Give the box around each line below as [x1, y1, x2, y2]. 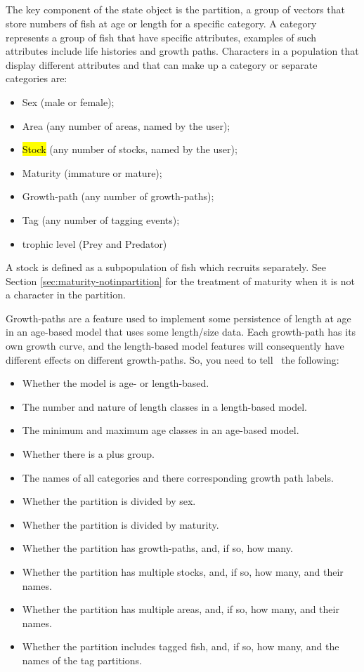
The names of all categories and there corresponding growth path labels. [22, 470, 334, 485]
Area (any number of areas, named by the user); [22, 118, 230, 133]
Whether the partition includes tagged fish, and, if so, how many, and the [22, 639, 339, 654]
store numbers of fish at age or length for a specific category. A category [6, 15, 317, 30]
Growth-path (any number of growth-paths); [22, 189, 214, 204]
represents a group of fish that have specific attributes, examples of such [6, 29, 317, 44]
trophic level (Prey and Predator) [22, 236, 167, 251]
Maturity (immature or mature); [22, 165, 162, 180]
